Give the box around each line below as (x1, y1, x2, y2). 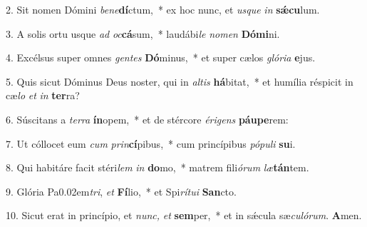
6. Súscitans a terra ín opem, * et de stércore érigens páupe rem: (6, 111, 289, 126)
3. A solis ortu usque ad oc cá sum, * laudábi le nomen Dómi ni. (6, 26, 280, 41)
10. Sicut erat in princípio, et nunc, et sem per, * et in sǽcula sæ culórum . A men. (6, 208, 362, 223)
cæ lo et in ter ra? (6, 88, 80, 103)
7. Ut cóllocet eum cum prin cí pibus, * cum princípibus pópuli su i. (6, 136, 296, 151)
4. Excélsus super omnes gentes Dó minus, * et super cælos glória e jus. (6, 50, 316, 65)
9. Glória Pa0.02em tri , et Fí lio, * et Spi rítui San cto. (6, 183, 237, 198)
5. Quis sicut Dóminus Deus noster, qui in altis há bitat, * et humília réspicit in (6, 74, 353, 89)
